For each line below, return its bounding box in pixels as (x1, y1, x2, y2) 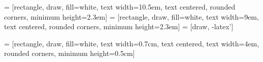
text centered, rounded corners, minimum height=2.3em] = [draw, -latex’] (4, 21, 234, 32)
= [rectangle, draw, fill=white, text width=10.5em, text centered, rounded (4, 2, 236, 12)
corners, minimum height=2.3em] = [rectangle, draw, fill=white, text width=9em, (4, 11, 259, 22)
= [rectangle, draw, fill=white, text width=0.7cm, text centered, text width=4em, (4, 38, 259, 48)
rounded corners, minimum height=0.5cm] (4, 48, 135, 58)
